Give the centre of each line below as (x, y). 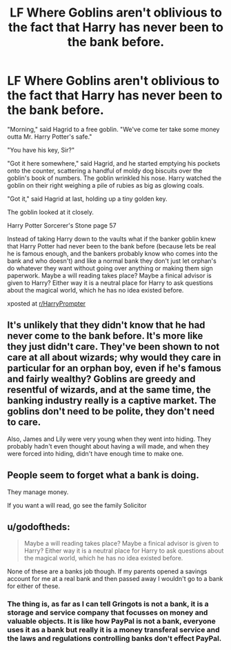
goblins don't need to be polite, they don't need (111, 412)
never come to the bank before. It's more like (105, 336)
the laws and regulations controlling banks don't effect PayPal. (114, 638)
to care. (24, 422)
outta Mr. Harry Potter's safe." (50, 137)
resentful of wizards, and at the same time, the (109, 390)
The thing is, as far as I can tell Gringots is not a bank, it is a (108, 604)
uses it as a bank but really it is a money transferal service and (113, 630)
